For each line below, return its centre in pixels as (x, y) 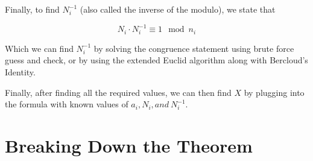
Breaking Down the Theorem (129, 145)
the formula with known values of (67, 104)
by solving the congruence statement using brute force (194, 48)
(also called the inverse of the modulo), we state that (178, 9)
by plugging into (274, 92)
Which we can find (39, 48)
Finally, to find (32, 9)
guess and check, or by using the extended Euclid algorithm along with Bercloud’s (156, 60)
